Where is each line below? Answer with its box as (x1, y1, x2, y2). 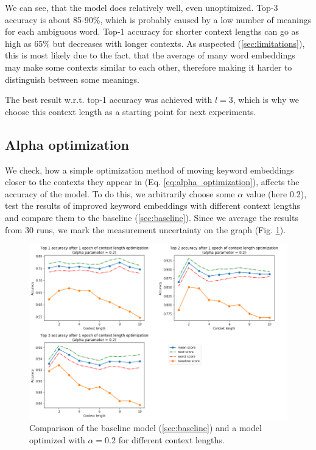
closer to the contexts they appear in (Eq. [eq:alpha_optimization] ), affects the (5, 175, 300, 188)
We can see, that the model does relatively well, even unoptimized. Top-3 (5, 1, 278, 13)
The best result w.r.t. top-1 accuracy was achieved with (5, 93, 212, 106)
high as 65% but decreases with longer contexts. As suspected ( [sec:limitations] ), (5, 37, 305, 49)
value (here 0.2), (245, 187, 307, 200)
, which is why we (233, 93, 299, 106)
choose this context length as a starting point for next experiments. (5, 105, 256, 118)
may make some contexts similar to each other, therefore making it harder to (5, 60, 292, 73)
